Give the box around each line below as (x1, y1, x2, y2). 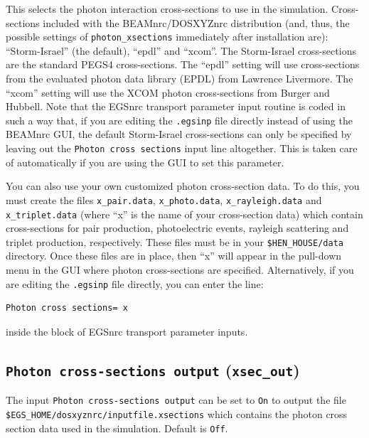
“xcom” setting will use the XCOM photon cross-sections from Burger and (6, 85, 330, 100)
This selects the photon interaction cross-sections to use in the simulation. (6, 1, 328, 16)
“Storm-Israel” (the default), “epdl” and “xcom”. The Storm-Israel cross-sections (6, 43, 356, 58)
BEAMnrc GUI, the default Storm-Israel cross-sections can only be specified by (6, 127, 352, 141)
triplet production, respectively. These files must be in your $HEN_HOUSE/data (6, 234, 343, 249)
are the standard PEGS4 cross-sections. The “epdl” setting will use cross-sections (6, 57, 360, 72)
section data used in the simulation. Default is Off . (6, 420, 228, 435)
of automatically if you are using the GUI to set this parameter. (6, 154, 284, 169)
